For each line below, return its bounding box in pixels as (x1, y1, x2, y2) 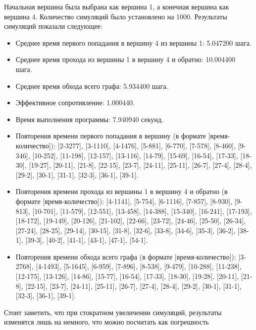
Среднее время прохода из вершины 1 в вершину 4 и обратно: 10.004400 (15, 54, 236, 65)
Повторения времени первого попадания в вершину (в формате (15, 131, 206, 141)
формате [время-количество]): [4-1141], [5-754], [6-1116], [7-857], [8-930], (15, 196, 233, 206)
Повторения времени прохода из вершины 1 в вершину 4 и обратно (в (15, 186, 228, 197)
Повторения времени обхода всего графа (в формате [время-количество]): (15, 251, 236, 262)
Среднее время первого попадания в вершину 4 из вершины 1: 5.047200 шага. (15, 37, 252, 48)
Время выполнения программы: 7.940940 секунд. (15, 114, 163, 124)
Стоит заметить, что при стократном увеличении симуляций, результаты (4, 307, 222, 317)
